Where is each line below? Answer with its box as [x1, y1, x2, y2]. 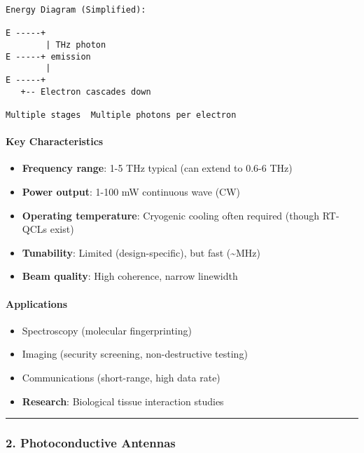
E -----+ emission [6, 51, 91, 62]
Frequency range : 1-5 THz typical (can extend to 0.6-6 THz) [22, 161, 293, 175]
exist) [50, 222, 74, 236]
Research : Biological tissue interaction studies [22, 393, 224, 408]
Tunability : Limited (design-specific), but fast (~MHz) [22, 245, 261, 259]
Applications [6, 296, 68, 311]
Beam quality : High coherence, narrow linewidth [22, 269, 238, 283]
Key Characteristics [6, 134, 104, 149]
